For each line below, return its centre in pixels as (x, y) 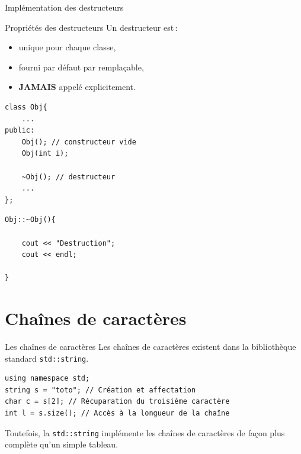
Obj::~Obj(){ (30, 220)
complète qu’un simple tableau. (62, 444)
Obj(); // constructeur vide (79, 142)
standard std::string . (47, 358)
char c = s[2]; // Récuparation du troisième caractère (117, 402)
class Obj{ (26, 107)
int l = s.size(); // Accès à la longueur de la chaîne (117, 413)
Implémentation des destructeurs (64, 7)
